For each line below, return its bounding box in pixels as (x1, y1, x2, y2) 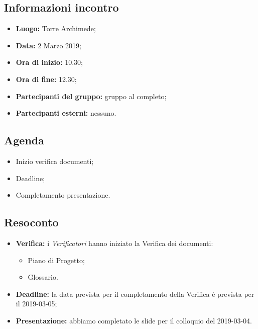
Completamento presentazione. (16, 190, 110, 200)
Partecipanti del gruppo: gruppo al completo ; (16, 91, 167, 101)
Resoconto (4, 214, 59, 230)
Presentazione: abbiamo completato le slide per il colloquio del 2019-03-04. (16, 315, 252, 325)
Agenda (4, 132, 44, 148)
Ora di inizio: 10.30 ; (16, 57, 83, 67)
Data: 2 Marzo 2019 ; (16, 40, 81, 50)
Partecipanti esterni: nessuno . (16, 108, 116, 118)
